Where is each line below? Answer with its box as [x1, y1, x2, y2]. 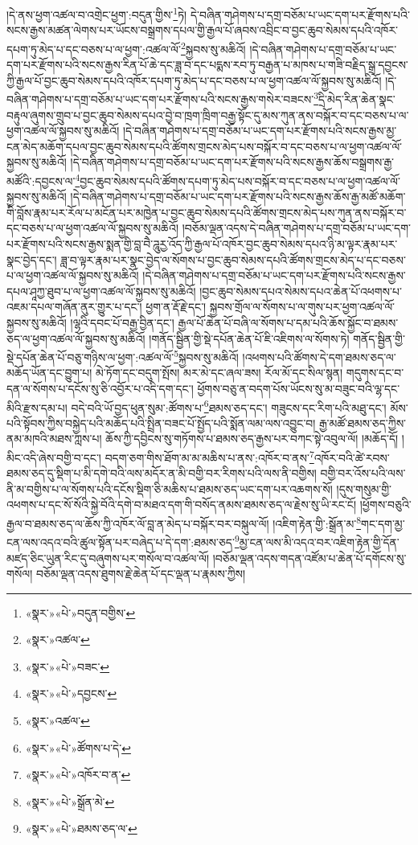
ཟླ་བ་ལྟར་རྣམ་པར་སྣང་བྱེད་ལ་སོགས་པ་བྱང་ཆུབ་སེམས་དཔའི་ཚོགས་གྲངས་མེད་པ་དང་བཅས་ [60, 251, 406, 268]
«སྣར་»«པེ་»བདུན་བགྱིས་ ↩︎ [25, 604, 136, 621]
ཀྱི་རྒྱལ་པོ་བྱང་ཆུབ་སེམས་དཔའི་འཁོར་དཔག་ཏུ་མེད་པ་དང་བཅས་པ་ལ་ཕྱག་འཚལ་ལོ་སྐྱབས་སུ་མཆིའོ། [6, 72, 382, 88]
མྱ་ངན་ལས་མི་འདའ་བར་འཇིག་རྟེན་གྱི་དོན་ [239, 533, 400, 550]
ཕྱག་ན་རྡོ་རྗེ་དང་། [145, 298, 207, 315]
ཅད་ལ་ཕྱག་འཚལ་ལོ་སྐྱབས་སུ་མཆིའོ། [6, 330, 145, 347]
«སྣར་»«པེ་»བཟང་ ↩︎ [25, 658, 110, 675]
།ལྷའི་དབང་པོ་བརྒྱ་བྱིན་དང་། [70, 314, 174, 330]
